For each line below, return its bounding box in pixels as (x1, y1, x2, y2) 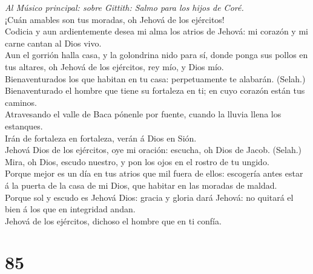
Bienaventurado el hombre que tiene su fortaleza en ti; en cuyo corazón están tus (5, 84, 305, 97)
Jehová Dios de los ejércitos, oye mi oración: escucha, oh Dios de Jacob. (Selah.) (5, 143, 302, 156)
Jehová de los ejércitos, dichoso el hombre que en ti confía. (5, 214, 222, 227)
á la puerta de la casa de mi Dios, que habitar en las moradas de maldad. (5, 178, 277, 191)
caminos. (5, 96, 37, 108)
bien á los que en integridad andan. (5, 203, 136, 215)
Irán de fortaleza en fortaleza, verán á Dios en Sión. (5, 131, 197, 144)
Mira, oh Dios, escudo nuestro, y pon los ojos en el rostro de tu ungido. (5, 155, 269, 168)
